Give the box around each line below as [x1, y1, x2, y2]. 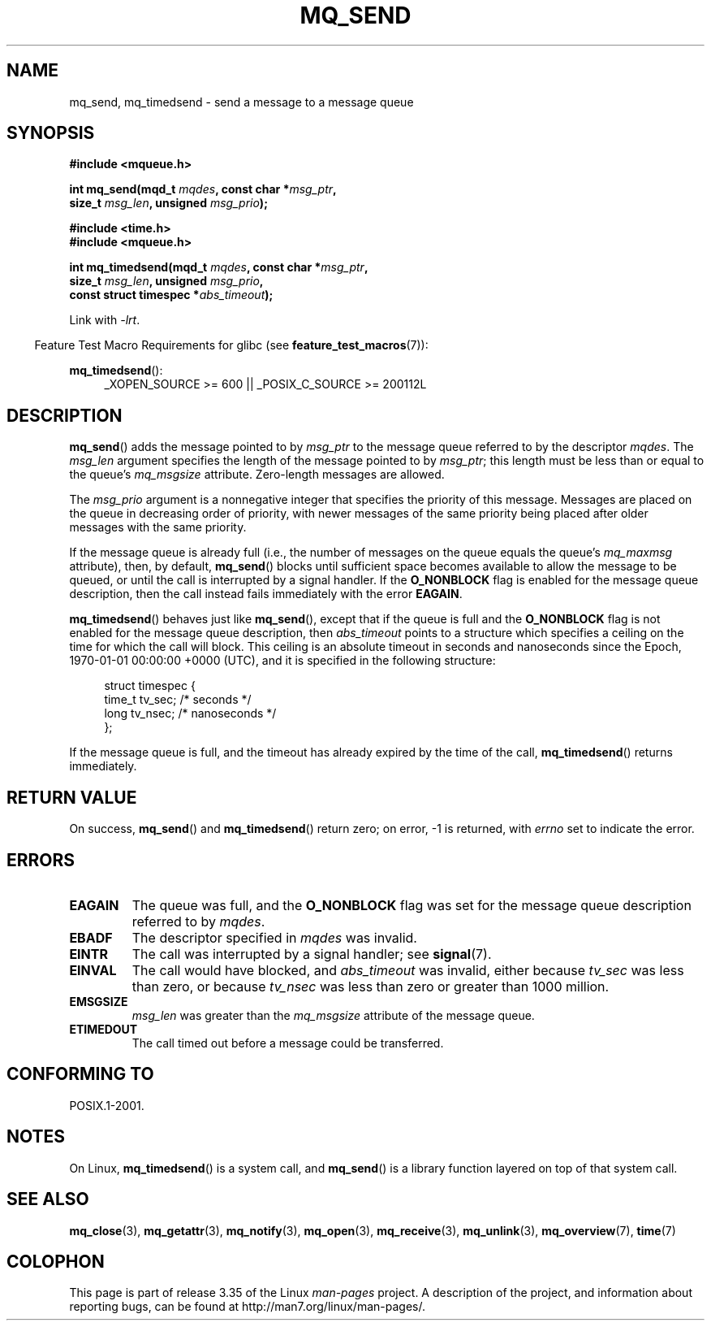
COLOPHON [6, 1251, 105, 1272]
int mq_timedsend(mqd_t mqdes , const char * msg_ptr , [69, 260, 368, 275]
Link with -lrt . [69, 313, 140, 327]
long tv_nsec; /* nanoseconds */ [104, 706, 277, 721]
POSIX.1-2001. [69, 1098, 144, 1112]
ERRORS [6, 849, 75, 870]
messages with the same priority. [69, 520, 247, 535]
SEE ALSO [6, 1189, 89, 1210]
